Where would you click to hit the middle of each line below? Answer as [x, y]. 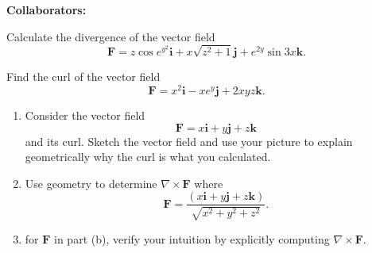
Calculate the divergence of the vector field [111, 36]
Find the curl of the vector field [83, 77]
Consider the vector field [85, 115]
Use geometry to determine [91, 183]
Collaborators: [46, 10]
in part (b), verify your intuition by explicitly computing [192, 238]
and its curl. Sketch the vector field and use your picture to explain [189, 141]
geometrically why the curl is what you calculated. [148, 157]
